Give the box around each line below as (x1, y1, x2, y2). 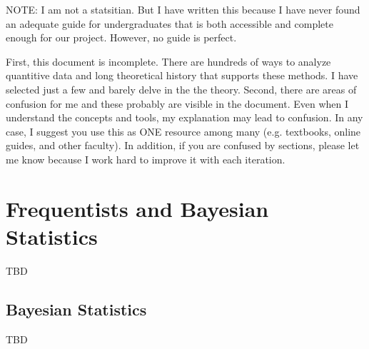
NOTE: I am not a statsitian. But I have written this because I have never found (6, 2, 360, 16)
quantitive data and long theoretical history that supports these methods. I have (6, 68, 358, 83)
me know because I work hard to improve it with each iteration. (6, 151, 285, 166)
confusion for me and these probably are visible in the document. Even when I (6, 96, 349, 111)
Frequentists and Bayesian (6, 193, 269, 223)
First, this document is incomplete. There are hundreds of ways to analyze (6, 54, 331, 69)
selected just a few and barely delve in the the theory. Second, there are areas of (6, 81, 357, 96)
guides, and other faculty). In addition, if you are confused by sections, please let (6, 138, 360, 153)
